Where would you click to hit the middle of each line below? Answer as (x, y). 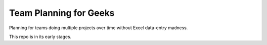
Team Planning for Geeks (62, 13)
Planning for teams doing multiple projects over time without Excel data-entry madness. (98, 28)
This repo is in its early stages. (40, 37)
